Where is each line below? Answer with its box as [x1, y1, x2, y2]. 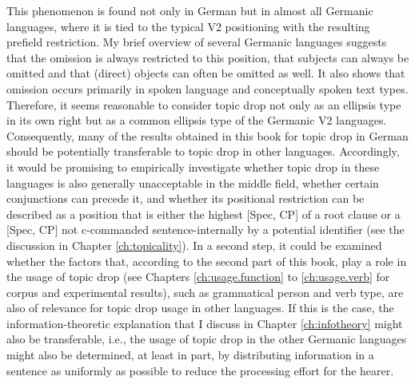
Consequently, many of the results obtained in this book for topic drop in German [6, 127, 409, 144]
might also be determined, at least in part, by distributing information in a [6, 346, 374, 363]
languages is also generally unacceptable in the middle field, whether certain [6, 174, 379, 191]
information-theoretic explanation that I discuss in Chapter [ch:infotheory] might [6, 315, 403, 331]
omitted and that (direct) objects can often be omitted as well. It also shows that [6, 65, 405, 81]
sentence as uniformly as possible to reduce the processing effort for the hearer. [6, 362, 394, 378]
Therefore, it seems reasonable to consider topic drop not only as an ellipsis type [6, 96, 401, 113]
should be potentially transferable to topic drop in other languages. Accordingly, [6, 143, 400, 160]
